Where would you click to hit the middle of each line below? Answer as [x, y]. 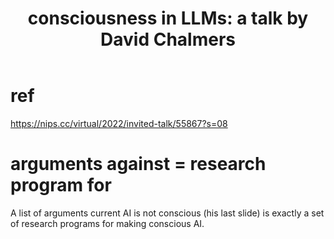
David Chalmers [168, 39]
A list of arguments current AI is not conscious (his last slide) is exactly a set [167, 213]
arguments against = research [138, 164]
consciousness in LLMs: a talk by [168, 18]
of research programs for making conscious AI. [107, 223]
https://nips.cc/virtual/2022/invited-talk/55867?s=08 [119, 123]
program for [61, 185]
